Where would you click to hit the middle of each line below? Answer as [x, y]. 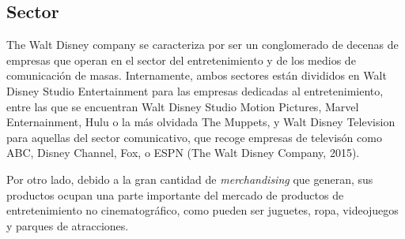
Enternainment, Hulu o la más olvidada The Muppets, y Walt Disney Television [201, 122]
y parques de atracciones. [68, 225]
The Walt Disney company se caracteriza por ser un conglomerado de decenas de [202, 45]
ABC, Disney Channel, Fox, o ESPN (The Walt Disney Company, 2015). [183, 153]
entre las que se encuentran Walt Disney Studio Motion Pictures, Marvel [183, 106]
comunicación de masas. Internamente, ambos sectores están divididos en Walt [197, 75]
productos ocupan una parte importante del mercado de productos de [175, 194]
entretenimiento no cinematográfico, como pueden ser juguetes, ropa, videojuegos [202, 210]
